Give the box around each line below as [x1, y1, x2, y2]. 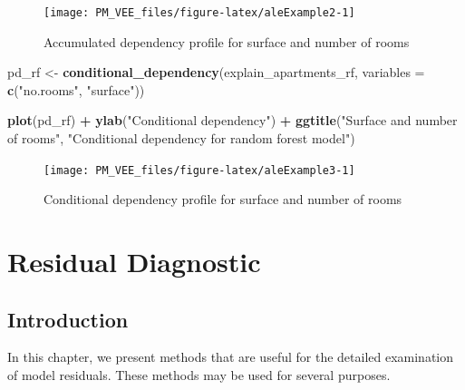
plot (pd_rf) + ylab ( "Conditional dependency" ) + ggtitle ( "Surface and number [7, 111, 458, 130]
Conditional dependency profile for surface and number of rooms [44, 190, 402, 209]
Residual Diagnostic [7, 243, 261, 280]
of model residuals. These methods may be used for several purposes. [7, 366, 391, 385]
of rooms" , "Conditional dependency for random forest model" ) [7, 129, 355, 148]
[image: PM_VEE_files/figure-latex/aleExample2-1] [44, 6, 355, 19]
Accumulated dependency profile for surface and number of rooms [44, 32, 410, 51]
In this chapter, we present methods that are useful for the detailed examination [7, 347, 454, 366]
